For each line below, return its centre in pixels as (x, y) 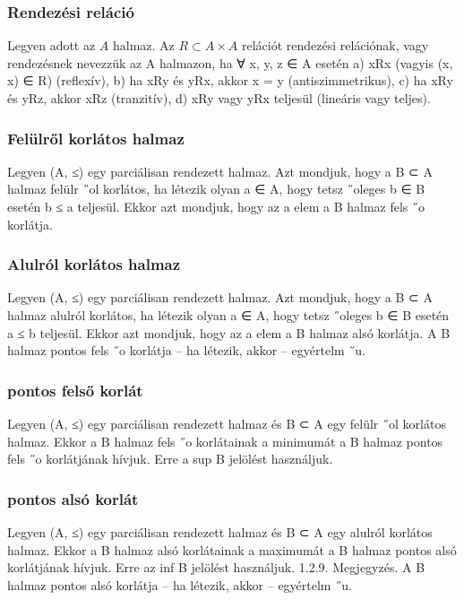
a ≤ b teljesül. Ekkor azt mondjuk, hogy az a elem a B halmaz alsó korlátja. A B (229, 332)
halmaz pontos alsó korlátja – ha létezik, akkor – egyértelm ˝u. (180, 584)
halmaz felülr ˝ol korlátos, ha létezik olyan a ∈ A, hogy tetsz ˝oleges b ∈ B (216, 189)
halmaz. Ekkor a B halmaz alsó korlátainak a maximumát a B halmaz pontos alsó (232, 549)
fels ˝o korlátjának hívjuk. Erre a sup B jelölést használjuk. (170, 459)
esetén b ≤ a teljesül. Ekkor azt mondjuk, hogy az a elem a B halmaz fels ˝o (216, 206)
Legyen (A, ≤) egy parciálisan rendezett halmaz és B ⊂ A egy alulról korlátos (220, 532)
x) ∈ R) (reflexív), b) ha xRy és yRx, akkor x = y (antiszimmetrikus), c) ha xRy (230, 80)
